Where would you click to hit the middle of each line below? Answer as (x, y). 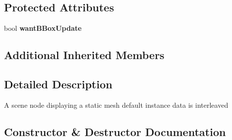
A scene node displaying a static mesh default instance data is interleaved (116, 105)
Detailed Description (58, 84)
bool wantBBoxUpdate (43, 28)
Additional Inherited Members (84, 55)
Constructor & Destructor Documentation (115, 131)
